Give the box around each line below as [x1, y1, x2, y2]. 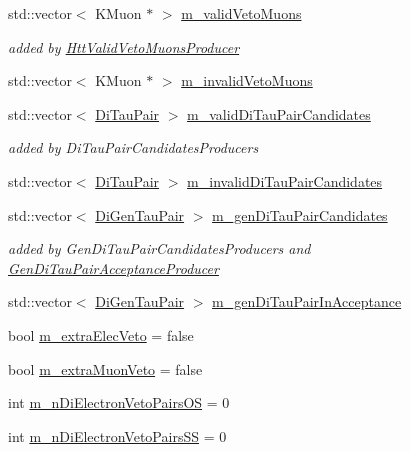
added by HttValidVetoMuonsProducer [8, 36, 240, 57]
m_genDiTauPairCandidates [212, 204, 388, 225]
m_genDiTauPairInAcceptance [212, 291, 402, 312]
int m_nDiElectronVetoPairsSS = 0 [8, 425, 227, 446]
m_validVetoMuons [181, 3, 302, 23]
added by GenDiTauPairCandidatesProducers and [8, 238, 311, 259]
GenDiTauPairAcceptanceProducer [8, 257, 219, 278]
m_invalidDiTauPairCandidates [187, 170, 383, 191]
